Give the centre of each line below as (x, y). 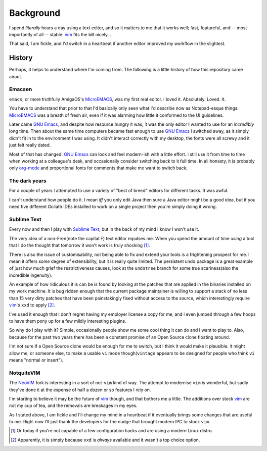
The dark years (28, 181)
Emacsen (21, 89)
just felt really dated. (30, 145)
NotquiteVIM (25, 373)
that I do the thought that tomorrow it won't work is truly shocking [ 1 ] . (80, 246)
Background (35, 13)
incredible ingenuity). (31, 275)
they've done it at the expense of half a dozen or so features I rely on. (80, 390)
